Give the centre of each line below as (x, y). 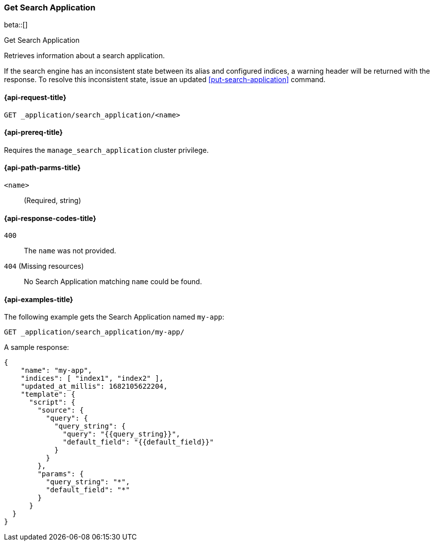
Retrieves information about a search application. (85, 56)
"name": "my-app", (56, 371)
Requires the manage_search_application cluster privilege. (107, 150)
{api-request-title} (35, 97)
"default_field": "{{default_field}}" (138, 442)
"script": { (52, 402)
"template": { (48, 394)
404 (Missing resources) (44, 266)
